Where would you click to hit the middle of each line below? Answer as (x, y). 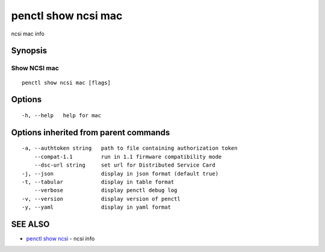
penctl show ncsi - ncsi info (60, 238)
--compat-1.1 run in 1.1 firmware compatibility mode (128, 157)
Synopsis (29, 51)
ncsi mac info (28, 34)
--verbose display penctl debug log (106, 190)
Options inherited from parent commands (91, 132)
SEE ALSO (30, 224)
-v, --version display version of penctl (101, 199)
